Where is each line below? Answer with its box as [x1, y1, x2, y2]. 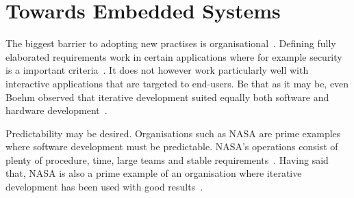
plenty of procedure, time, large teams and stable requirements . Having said [5, 152, 329, 167]
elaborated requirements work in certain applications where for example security [5, 49, 342, 63]
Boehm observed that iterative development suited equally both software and [5, 89, 329, 104]
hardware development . [5, 103, 108, 117]
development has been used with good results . [5, 180, 203, 194]
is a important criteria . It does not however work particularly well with [5, 63, 309, 77]
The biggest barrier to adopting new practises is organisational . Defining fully [5, 36, 336, 51]
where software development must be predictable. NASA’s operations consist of [5, 139, 338, 154]
